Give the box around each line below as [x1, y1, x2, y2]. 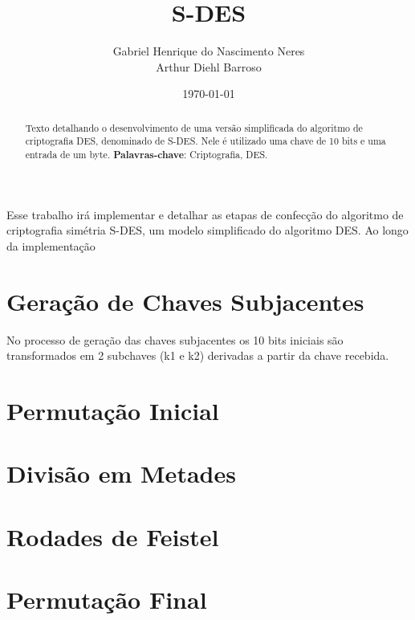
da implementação [6, 237, 96, 254]
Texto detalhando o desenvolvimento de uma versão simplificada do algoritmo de [25, 120, 363, 134]
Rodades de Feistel [6, 520, 219, 553]
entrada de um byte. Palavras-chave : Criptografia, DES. [25, 148, 268, 162]
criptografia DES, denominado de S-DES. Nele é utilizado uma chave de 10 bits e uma [25, 134, 386, 148]
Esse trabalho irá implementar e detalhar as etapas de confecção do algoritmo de [6, 206, 404, 222]
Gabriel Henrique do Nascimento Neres [112, 43, 305, 59]
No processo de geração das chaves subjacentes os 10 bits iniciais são [6, 331, 344, 348]
